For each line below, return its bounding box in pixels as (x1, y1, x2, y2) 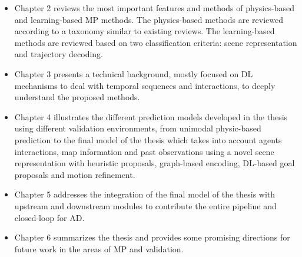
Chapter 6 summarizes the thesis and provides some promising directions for (14, 231, 290, 243)
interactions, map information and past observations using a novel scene (14, 145, 274, 157)
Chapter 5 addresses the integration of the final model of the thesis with (14, 188, 276, 200)
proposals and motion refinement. (14, 168, 135, 180)
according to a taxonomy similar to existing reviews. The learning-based (14, 25, 275, 37)
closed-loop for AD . (14, 211, 85, 223)
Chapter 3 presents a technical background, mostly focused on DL (14, 67, 253, 80)
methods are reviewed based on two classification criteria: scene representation (14, 36, 297, 48)
